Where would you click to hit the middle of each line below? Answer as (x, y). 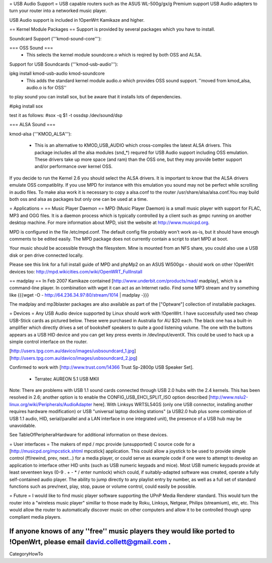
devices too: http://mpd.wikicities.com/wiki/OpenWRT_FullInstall (76, 271)
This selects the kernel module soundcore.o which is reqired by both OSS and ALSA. (114, 55)
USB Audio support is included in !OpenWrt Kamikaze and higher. (77, 20)
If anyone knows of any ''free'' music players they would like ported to (122, 531)
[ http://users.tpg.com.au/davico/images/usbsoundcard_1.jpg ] (73, 351)
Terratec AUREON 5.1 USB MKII (67, 379)
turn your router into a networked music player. (58, 11)
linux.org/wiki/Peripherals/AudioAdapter (51, 404)
